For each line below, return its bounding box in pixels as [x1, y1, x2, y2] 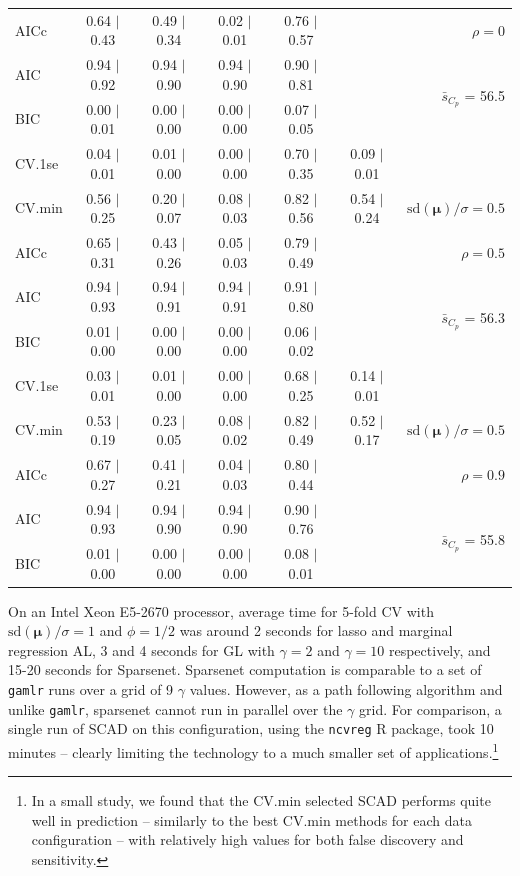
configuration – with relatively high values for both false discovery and [31, 829, 464, 850]
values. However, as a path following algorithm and [189, 679, 503, 700]
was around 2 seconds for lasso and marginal [179, 620, 453, 641]
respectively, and [388, 639, 491, 660]
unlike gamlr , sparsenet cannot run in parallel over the [8, 698, 343, 719]
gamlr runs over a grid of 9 [8, 679, 174, 700]
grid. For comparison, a [359, 698, 502, 719]
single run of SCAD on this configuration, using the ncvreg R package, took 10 [8, 718, 494, 739]
